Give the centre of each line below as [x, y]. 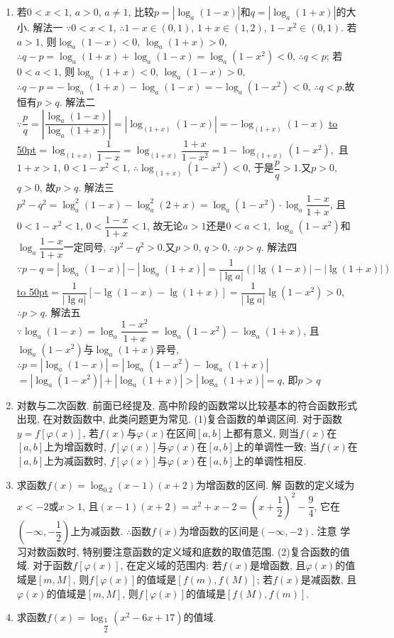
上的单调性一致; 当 [277, 447]
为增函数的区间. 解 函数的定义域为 [275, 484]
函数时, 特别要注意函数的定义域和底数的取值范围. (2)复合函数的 [193, 551]
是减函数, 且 [329, 579]
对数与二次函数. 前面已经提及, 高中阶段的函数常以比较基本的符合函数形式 [187, 405]
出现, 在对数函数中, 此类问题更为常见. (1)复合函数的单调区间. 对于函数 [179, 419]
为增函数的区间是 [219, 530]
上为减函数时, [76, 460]
